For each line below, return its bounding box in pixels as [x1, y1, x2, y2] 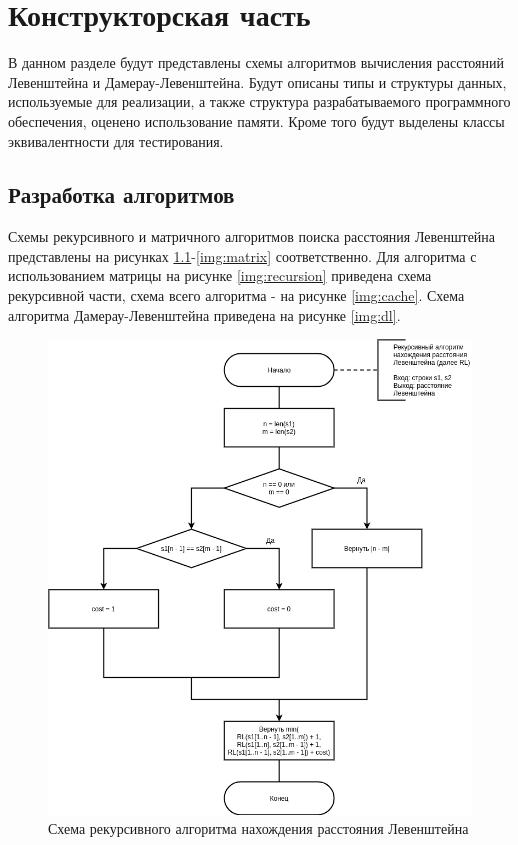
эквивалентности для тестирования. [8, 130, 224, 151]
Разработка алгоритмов [8, 179, 235, 210]
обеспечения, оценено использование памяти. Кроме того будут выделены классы [8, 110, 505, 131]
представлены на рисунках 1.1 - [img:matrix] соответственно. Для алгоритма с [8, 245, 477, 266]
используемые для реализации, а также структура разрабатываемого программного [8, 91, 511, 112]
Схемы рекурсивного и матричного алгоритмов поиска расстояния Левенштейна [8, 226, 496, 247]
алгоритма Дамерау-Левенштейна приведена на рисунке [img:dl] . [8, 304, 401, 325]
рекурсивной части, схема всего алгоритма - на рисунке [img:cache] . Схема [8, 285, 465, 306]
